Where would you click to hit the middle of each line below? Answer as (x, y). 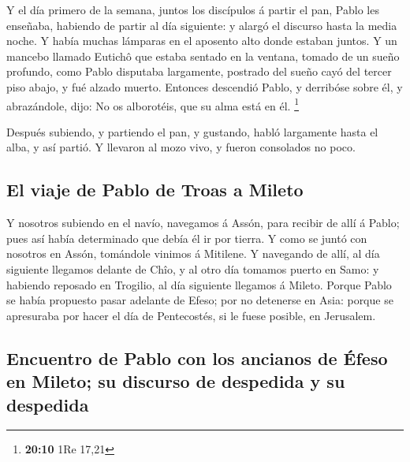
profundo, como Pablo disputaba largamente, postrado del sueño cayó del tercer (199, 71)
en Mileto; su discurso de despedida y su (176, 381)
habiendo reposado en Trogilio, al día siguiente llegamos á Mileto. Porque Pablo (199, 284)
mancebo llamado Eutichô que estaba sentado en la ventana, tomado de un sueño (203, 56)
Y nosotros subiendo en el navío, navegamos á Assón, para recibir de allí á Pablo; (203, 223)
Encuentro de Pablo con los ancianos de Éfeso (197, 358)
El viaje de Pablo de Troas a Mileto (155, 190)
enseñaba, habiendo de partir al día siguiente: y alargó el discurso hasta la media (202, 25)
